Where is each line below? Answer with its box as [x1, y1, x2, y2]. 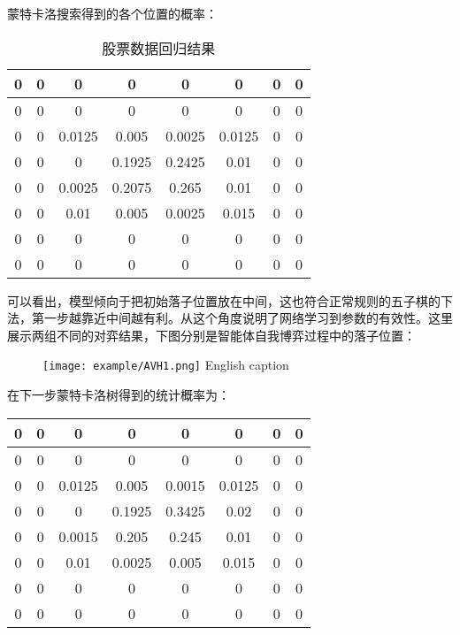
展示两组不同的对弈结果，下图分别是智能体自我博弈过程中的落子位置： [7, 325, 416, 344]
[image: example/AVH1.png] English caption [42, 356, 289, 374]
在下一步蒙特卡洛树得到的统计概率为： [7, 386, 230, 404]
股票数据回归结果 [102, 37, 216, 58]
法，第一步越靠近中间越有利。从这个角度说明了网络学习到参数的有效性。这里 [7, 309, 453, 327]
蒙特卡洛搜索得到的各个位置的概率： [7, 4, 218, 22]
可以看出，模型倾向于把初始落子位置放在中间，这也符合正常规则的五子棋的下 [7, 291, 453, 310]
